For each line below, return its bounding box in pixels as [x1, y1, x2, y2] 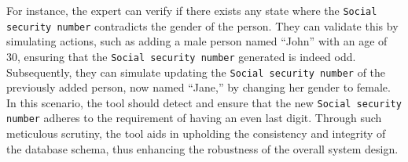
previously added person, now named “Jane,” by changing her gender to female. [6, 79, 391, 95]
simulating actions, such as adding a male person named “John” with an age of [6, 33, 388, 49]
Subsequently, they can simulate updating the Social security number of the [6, 63, 386, 80]
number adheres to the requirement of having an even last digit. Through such [6, 110, 382, 126]
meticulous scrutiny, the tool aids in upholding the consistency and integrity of [6, 125, 386, 142]
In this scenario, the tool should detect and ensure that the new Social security [6, 94, 402, 110]
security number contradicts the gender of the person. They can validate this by [6, 17, 399, 34]
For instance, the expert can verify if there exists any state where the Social [6, 2, 377, 18]
